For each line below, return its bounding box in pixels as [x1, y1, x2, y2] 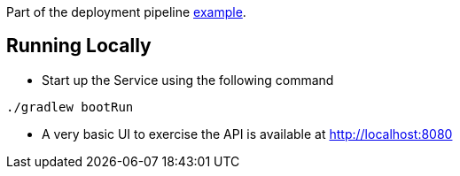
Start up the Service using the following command [42, 72, 334, 88]
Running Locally [6, 34, 152, 57]
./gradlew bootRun [6, 99, 134, 114]
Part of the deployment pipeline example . [6, 4, 246, 19]
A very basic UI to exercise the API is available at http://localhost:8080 [42, 126, 453, 142]
